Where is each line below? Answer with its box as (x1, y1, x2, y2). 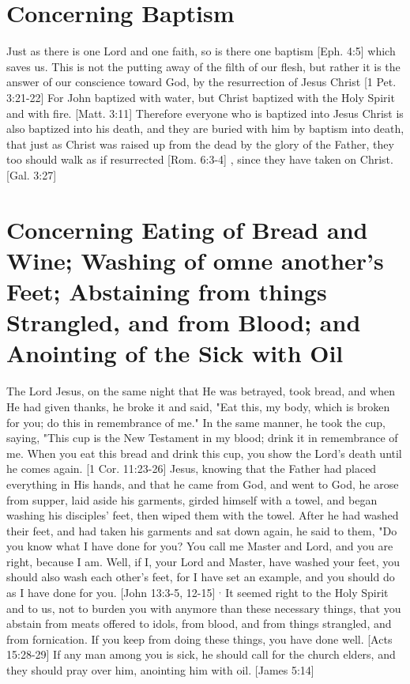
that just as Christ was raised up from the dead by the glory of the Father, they (6, 135, 394, 152)
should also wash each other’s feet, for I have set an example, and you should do (6, 569, 395, 585)
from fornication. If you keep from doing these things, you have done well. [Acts (6, 630, 393, 647)
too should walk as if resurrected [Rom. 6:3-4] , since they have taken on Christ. (6, 151, 393, 168)
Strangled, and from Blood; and (6, 306, 361, 338)
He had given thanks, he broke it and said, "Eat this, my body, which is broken (6, 398, 390, 414)
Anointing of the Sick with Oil (6, 337, 344, 369)
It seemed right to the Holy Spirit (225, 584, 389, 601)
